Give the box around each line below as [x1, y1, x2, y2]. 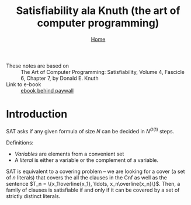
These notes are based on [6, 62, 69, 69]
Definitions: [6, 139, 34, 146]
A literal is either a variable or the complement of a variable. [14, 156, 159, 164]
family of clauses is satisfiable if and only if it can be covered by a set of [6, 186, 180, 193]
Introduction [6, 108, 68, 121]
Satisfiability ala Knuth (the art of [16, 4, 180, 17]
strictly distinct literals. [6, 192, 61, 199]
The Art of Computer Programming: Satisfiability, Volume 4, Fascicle [20, 68, 185, 75]
